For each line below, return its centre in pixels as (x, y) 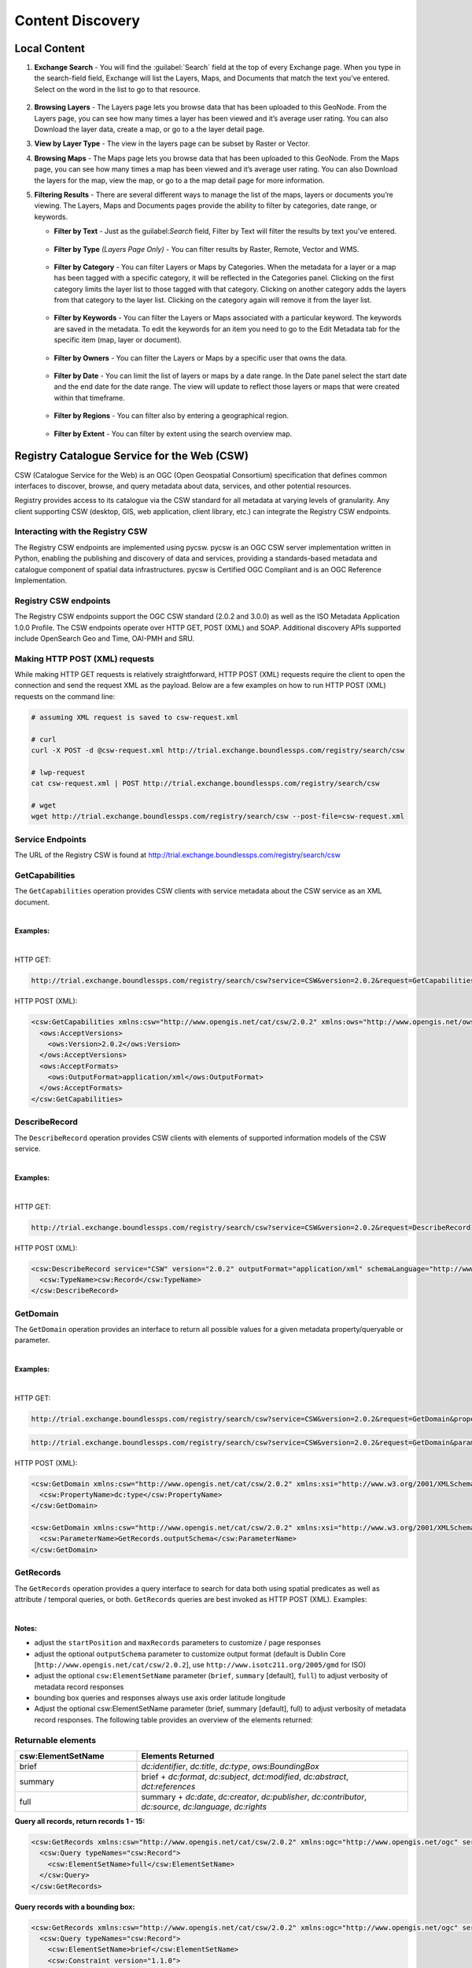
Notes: (26, 1628)
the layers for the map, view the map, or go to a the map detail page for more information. (179, 180)
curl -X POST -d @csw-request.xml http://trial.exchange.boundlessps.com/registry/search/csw (218, 751)
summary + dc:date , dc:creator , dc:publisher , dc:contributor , (254, 1797)
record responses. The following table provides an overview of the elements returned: (173, 1719)
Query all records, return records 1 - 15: (80, 1822)
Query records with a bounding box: (75, 1907)
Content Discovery (77, 20)
